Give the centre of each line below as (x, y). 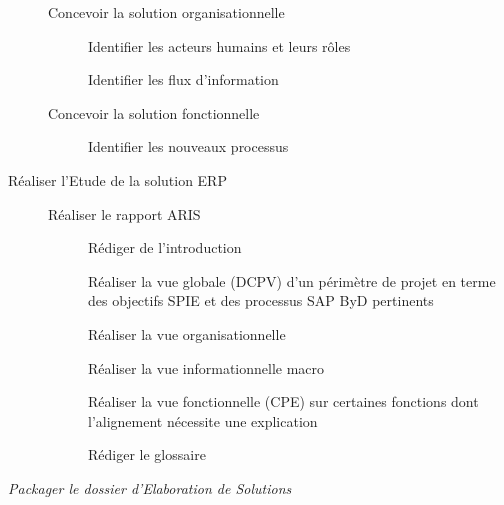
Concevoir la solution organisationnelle (166, 12)
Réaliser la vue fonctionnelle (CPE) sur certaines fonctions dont (283, 401)
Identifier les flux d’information (183, 79)
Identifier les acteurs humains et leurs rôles (219, 45)
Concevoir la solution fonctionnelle (154, 112)
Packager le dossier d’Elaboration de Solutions (150, 487)
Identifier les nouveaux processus (188, 146)
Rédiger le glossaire (147, 454)
